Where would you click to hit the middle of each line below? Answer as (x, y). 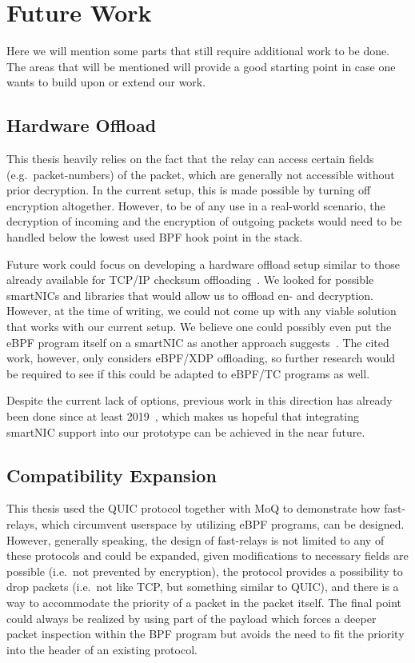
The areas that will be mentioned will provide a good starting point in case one (201, 66)
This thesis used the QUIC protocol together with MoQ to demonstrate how (194, 508)
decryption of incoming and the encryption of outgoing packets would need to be (204, 221)
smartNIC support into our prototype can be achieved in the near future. (186, 431)
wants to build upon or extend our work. (106, 82)
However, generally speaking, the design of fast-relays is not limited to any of (196, 539)
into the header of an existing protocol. (102, 649)
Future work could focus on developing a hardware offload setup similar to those (203, 264)
